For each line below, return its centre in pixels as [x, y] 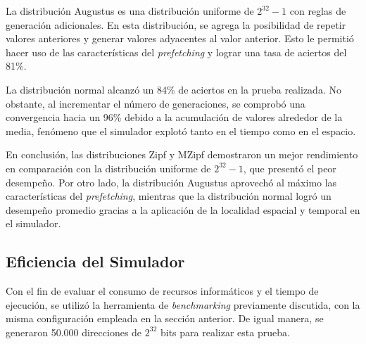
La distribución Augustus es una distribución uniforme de [130, 11]
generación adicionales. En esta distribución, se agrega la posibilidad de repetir [176, 24]
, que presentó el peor [290, 168]
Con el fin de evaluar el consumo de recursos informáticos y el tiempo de [162, 291]
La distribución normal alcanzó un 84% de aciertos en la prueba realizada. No [173, 89]
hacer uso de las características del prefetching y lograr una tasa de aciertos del [176, 52]
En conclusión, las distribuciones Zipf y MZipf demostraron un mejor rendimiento [182, 154]
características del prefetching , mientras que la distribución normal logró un [169, 196]
